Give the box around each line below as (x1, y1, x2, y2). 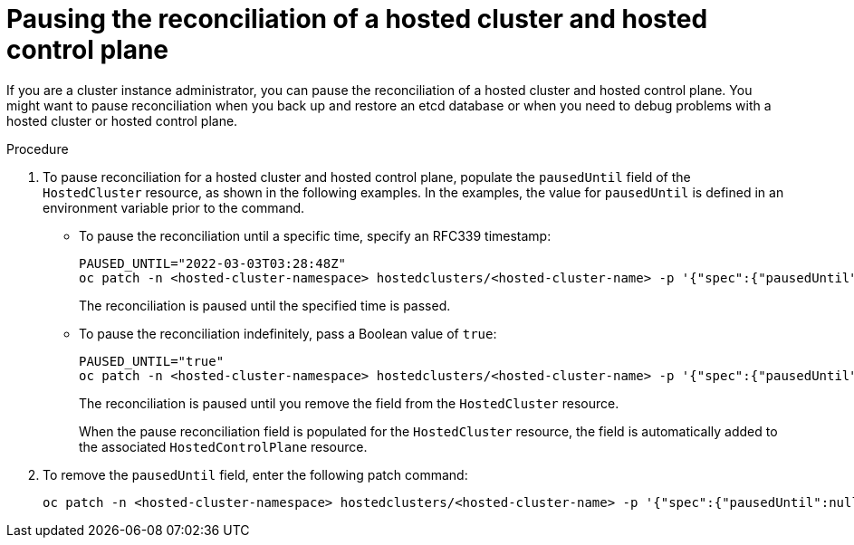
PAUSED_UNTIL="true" (79, 353, 225, 368)
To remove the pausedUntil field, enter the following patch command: (43, 466, 468, 483)
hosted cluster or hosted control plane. (6, 112, 238, 129)
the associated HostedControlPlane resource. (79, 438, 368, 454)
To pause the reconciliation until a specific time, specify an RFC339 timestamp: (79, 227, 552, 244)
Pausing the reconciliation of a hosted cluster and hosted (6, 4, 708, 34)
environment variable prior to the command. (43, 199, 305, 215)
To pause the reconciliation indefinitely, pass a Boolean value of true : (79, 325, 497, 341)
